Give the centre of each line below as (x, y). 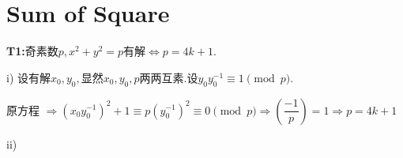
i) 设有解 (28, 77)
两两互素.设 (169, 77)
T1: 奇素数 (32, 51)
